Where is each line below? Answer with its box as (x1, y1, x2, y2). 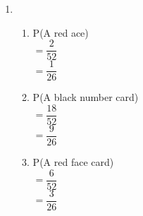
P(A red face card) (32, 155, 114, 169)
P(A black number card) (32, 90, 139, 104)
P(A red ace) (32, 25, 89, 40)
